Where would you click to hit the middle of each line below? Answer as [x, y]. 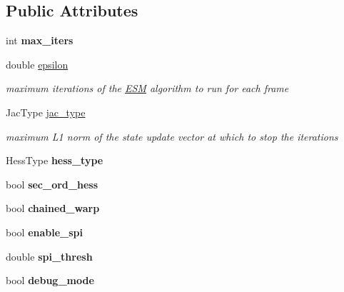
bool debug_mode [50, 280]
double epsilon [37, 64]
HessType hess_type [55, 160]
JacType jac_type [46, 112]
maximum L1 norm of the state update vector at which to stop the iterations [172, 136]
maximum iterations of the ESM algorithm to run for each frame [147, 88]
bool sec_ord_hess [52, 184]
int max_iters [40, 40]
